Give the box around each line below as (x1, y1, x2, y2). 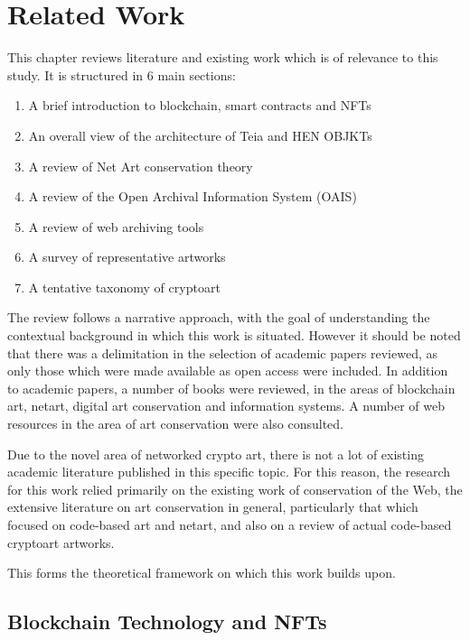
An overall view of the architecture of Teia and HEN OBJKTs (28, 125, 372, 144)
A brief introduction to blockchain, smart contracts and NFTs (28, 96, 371, 115)
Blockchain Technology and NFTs (7, 608, 327, 635)
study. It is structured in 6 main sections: (7, 65, 236, 84)
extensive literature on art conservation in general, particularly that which (7, 497, 418, 516)
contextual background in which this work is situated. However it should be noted (7, 326, 461, 345)
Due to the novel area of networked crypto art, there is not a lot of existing (7, 444, 424, 463)
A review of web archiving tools (28, 217, 204, 236)
